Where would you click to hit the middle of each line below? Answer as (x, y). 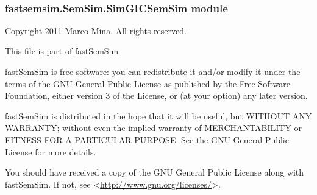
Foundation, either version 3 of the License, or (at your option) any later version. (156, 95)
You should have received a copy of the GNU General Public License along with (155, 172)
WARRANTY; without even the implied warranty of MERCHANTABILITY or (154, 128)
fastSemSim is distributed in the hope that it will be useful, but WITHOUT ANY (158, 115)
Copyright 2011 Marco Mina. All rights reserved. (96, 30)
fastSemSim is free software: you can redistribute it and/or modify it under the (153, 71)
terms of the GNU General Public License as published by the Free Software (148, 83)
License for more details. (51, 151)
